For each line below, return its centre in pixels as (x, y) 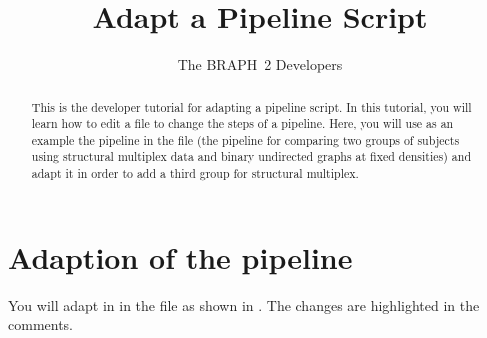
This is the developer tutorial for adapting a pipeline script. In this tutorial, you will (251, 106)
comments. (41, 324)
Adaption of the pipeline (180, 256)
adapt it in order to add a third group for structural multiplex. (195, 173)
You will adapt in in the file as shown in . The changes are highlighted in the (244, 304)
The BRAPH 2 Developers (260, 64)
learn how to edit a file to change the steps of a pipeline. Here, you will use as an (242, 123)
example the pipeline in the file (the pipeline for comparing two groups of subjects (245, 139)
